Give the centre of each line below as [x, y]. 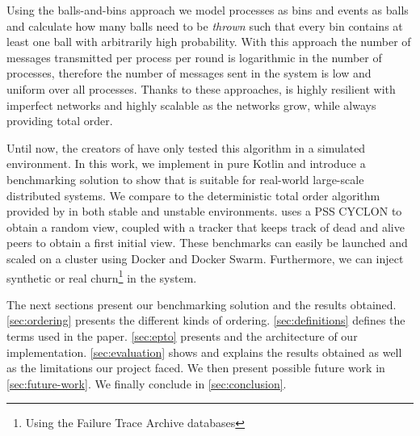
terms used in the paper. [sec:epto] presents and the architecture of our [182, 335]
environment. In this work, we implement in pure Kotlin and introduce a [186, 163]
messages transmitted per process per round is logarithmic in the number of [194, 57]
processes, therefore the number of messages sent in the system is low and [189, 73]
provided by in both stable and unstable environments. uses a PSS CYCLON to [204, 211]
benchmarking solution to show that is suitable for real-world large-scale [185, 179]
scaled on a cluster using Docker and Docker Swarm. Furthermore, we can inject [205, 258]
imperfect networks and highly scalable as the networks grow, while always [191, 105]
